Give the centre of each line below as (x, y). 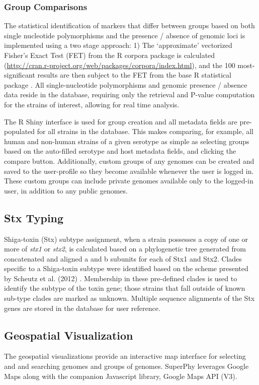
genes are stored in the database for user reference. (82, 308)
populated (20, 131)
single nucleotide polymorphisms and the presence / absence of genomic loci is (125, 35)
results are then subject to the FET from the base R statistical (134, 75)
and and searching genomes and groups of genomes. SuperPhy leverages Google (126, 366)
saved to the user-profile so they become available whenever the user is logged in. (129, 171)
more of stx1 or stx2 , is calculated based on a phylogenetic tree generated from (125, 249)
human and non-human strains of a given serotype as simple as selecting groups (127, 141)
